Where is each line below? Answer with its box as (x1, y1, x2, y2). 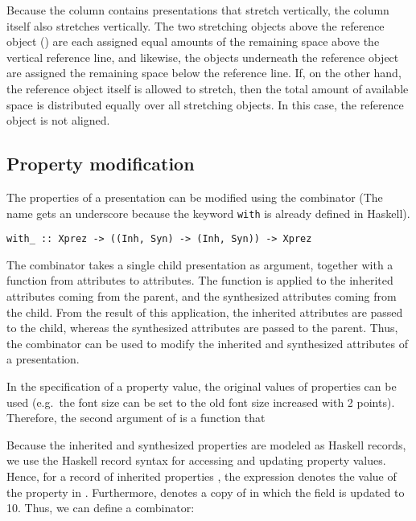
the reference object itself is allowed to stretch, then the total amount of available (6, 80, 409, 96)
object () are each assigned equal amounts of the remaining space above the (6, 33, 380, 50)
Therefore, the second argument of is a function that (6, 409, 266, 426)
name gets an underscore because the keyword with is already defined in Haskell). (6, 204, 410, 221)
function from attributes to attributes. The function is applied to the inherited (6, 272, 393, 289)
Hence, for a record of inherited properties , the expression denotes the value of (6, 467, 397, 484)
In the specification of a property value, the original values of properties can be (6, 378, 397, 395)
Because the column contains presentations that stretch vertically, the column (6, 2, 389, 18)
